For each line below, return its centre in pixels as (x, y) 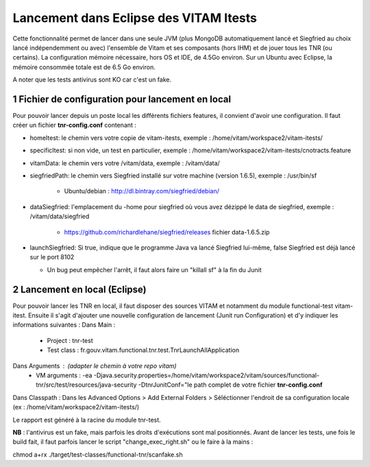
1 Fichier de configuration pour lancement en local (122, 99)
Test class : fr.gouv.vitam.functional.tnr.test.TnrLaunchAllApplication (143, 350)
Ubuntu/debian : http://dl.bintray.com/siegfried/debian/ (141, 191)
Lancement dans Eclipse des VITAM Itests (135, 18)
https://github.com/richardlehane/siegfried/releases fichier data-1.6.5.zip (167, 232)
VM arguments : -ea (64, 375)
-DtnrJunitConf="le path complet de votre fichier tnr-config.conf (230, 385)
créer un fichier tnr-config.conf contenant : (75, 125)
